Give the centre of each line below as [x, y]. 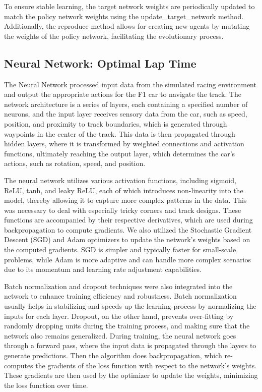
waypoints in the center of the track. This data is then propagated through [120, 133]
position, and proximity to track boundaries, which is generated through [116, 123]
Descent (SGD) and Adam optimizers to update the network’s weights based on [127, 239]
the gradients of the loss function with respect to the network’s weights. [146, 365]
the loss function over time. [46, 385]
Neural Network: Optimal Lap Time [100, 63]
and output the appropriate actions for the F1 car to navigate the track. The [123, 94]
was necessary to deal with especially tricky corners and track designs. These [123, 210]
